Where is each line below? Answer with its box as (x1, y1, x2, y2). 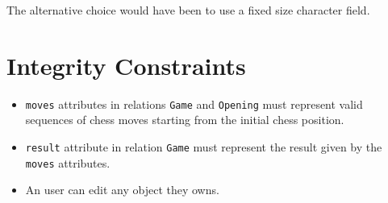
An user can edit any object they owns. (25, 181, 219, 198)
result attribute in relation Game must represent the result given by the (25, 138, 382, 155)
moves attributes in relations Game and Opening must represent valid (25, 95, 363, 112)
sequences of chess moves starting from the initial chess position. (25, 111, 344, 128)
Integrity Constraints (6, 48, 246, 81)
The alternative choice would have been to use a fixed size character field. (6, 2, 370, 18)
